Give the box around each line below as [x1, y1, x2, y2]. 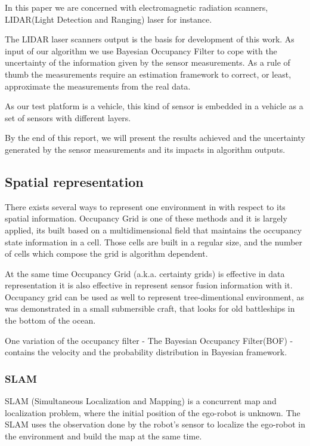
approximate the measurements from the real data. [5, 79, 191, 92]
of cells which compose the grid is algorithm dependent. [5, 247, 208, 260]
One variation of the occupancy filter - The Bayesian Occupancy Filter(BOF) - [5, 334, 293, 346]
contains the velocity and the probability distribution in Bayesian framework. [5, 346, 287, 358]
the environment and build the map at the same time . [5, 429, 202, 442]
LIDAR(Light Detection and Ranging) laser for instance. [5, 13, 212, 25]
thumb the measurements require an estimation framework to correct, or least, [5, 67, 292, 80]
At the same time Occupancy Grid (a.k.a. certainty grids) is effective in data [5, 267, 285, 279]
